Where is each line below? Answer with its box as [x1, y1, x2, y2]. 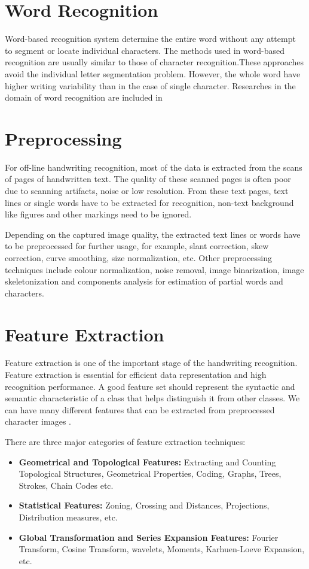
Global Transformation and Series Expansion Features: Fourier [19, 531, 279, 543]
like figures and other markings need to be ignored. [5, 208, 192, 220]
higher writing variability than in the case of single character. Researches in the [5, 79, 296, 92]
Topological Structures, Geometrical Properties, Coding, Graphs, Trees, [19, 467, 282, 480]
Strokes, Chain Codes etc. [19, 479, 114, 491]
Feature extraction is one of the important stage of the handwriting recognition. [5, 356, 298, 369]
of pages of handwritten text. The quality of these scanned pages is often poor [5, 172, 291, 185]
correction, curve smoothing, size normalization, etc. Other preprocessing [5, 251, 273, 264]
